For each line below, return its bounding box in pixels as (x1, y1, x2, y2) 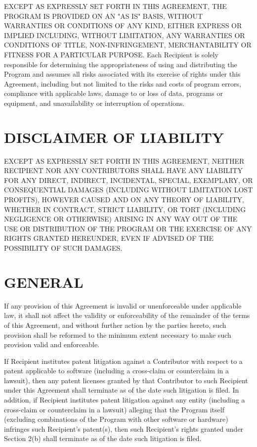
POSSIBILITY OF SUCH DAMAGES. (4, 243, 123, 253)
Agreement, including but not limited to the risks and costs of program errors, (4, 78, 241, 89)
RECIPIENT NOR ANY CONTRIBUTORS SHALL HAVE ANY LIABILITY (4, 165, 243, 176)
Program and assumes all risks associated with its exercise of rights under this (4, 69, 241, 79)
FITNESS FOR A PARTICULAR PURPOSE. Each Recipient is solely (4, 49, 218, 59)
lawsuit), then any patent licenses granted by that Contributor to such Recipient (4, 375, 248, 385)
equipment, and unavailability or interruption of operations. (4, 97, 185, 108)
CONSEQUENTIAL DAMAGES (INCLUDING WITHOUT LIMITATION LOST (4, 184, 253, 195)
